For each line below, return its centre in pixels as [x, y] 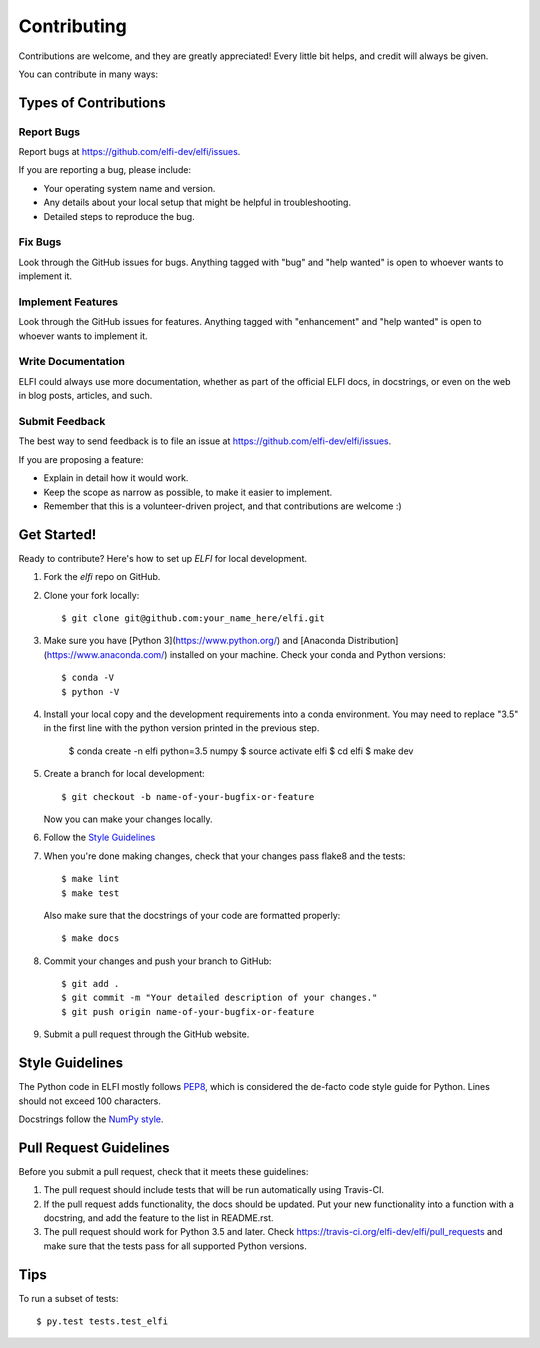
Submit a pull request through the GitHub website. [146, 1034]
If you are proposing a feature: [81, 459]
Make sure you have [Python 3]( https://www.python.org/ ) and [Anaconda [194, 641]
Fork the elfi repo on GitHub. [102, 577]
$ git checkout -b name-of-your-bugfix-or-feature [188, 796]
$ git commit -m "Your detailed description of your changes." [219, 998]
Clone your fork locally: [91, 595]
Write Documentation [71, 362]
